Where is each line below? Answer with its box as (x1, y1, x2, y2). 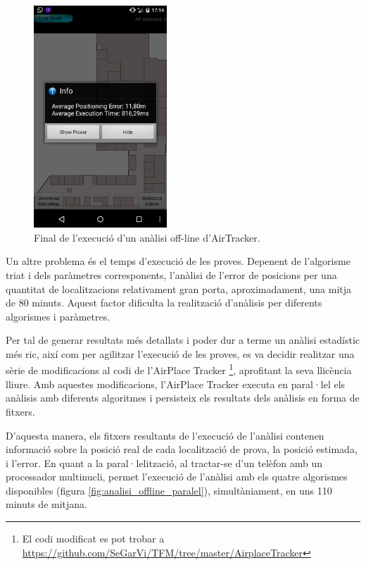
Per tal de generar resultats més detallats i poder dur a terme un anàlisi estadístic (6, 333, 360, 347)
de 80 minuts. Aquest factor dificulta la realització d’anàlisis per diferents (6, 295, 322, 310)
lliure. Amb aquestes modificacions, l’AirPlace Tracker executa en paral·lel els (6, 376, 346, 391)
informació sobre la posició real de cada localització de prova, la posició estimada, (6, 442, 358, 457)
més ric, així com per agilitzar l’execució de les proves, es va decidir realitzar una (6, 346, 355, 361)
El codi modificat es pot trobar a (22, 531, 165, 546)
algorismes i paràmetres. (6, 309, 111, 323)
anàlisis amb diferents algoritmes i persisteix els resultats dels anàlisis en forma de (6, 390, 360, 405)
